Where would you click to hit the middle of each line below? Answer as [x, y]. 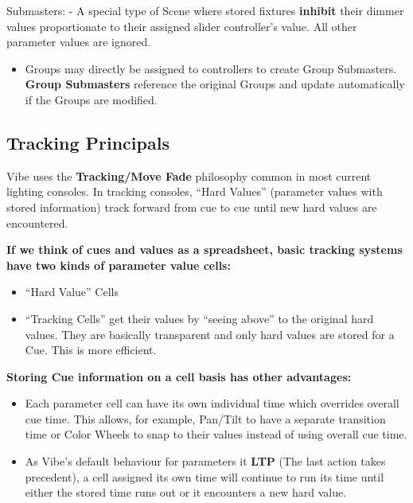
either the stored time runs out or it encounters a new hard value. [186, 492]
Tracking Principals [88, 142]
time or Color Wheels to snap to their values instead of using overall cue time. [216, 434]
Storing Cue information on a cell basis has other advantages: [179, 376]
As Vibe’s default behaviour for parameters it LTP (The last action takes [205, 461]
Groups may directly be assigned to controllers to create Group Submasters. [211, 68]
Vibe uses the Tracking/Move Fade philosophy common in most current [189, 175]
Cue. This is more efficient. [91, 350]
